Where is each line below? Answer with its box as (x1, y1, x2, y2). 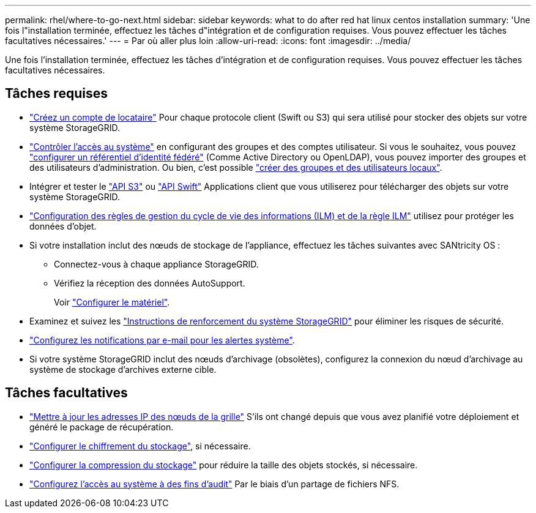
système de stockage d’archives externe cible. (29, 364, 217, 375)
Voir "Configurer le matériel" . (54, 296, 170, 307)
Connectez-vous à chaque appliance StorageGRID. (54, 258, 259, 269)
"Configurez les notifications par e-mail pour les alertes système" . (29, 334, 295, 345)
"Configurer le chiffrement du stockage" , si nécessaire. (29, 440, 251, 451)
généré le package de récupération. (29, 421, 174, 432)
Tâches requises (5, 86, 108, 102)
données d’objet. (29, 220, 97, 231)
